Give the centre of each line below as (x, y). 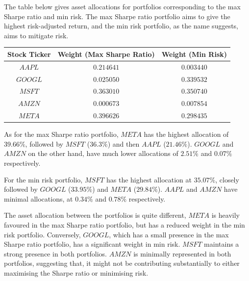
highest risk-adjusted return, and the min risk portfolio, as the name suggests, (121, 26)
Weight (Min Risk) (194, 54)
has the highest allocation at (149, 179)
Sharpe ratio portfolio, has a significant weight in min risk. (92, 244)
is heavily (225, 215)
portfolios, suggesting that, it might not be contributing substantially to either (122, 263)
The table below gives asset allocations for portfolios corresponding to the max (122, 6)
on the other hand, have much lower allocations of (103, 153)
